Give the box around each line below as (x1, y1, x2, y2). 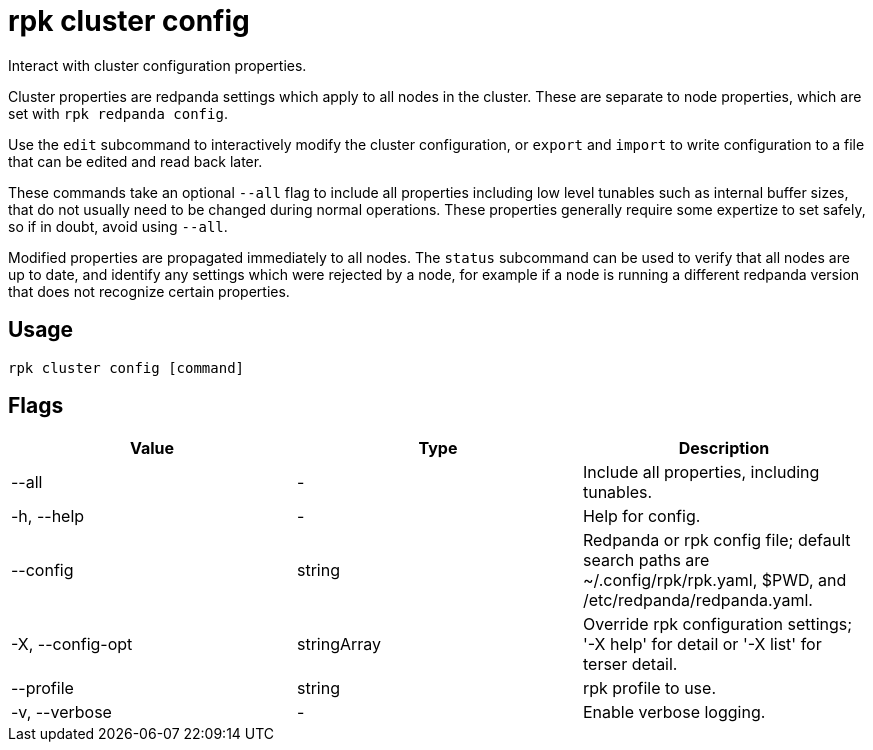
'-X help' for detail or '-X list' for (582, 634, 822, 655)
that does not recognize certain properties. (8, 282, 290, 300)
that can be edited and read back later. (8, 152, 263, 170)
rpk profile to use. (582, 678, 716, 699)
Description (678, 438, 770, 459)
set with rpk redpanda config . (8, 104, 228, 122)
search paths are (582, 550, 710, 571)
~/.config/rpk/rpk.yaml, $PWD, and (582, 570, 847, 591)
